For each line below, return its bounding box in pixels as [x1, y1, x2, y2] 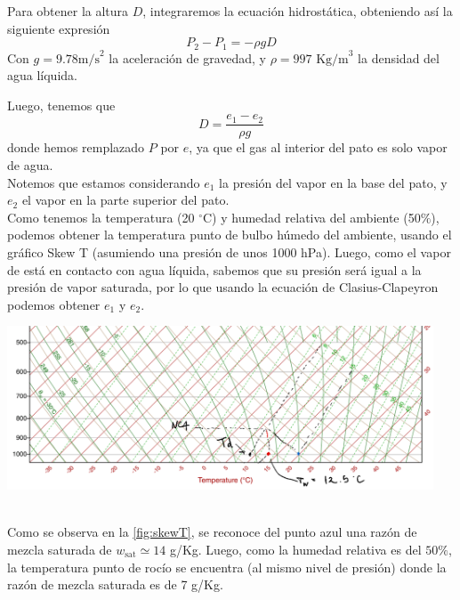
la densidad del [358, 48, 440, 67]
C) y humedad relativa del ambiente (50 [203, 207, 421, 226]
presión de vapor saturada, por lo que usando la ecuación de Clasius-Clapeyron [7, 278, 439, 296]
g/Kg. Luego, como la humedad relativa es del [169, 539, 422, 558]
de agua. [7, 156, 53, 174]
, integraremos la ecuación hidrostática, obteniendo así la [142, 2, 453, 20]
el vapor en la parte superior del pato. [21, 191, 230, 209]
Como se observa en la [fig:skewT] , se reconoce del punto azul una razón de [7, 523, 417, 541]
